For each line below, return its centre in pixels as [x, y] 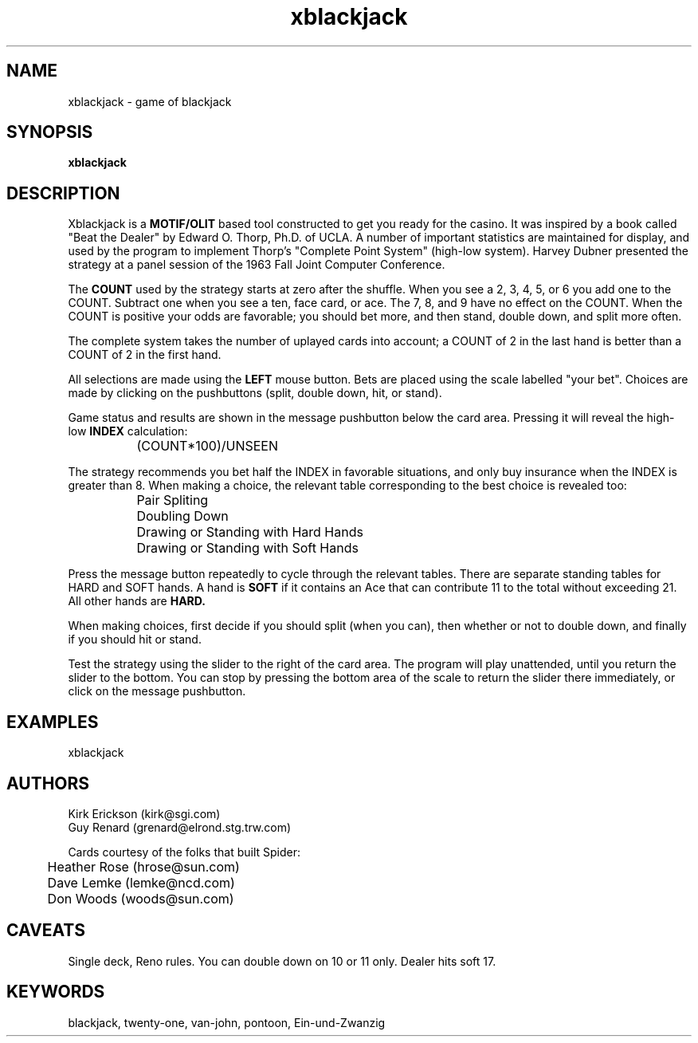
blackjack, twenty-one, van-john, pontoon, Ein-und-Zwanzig [227, 1022]
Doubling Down [182, 516]
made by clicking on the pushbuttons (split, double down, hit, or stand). [255, 393]
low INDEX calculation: [128, 431]
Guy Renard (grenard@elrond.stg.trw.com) [180, 827]
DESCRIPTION [63, 193]
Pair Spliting [173, 500]
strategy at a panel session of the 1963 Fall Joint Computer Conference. [257, 265]
